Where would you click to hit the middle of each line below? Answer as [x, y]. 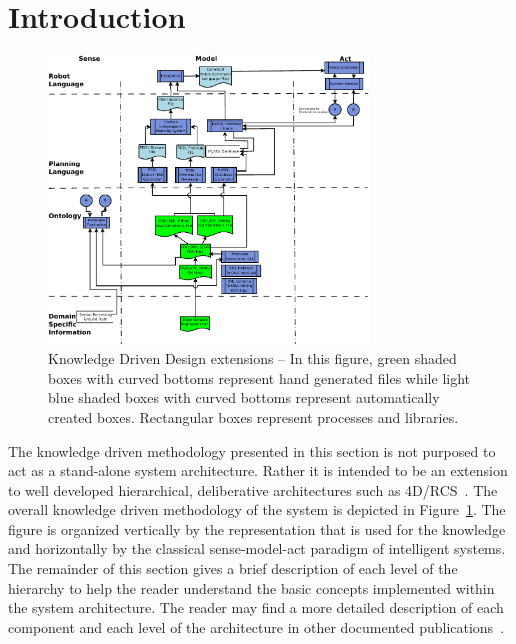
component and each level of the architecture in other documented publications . [256, 626]
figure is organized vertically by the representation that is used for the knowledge [257, 528]
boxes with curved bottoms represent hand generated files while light [259, 377]
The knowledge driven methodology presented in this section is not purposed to [252, 450]
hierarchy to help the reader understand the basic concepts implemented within [251, 587]
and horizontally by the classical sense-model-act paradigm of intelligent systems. [257, 548]
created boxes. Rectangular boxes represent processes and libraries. [253, 416]
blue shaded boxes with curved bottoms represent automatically [244, 397]
